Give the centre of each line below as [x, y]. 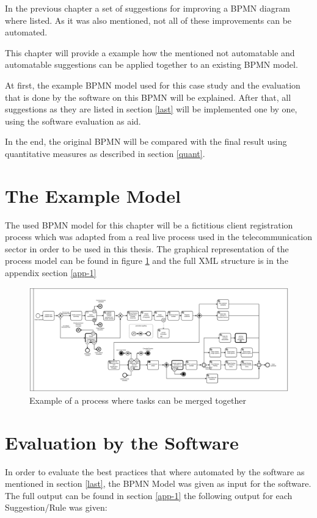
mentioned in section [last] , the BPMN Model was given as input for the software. [158, 483]
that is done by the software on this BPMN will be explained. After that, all [148, 97]
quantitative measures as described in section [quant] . [105, 153]
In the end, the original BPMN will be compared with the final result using [146, 141]
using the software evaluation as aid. [73, 121]
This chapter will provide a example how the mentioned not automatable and [150, 52]
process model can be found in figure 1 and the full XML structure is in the [147, 261]
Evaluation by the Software [122, 442]
